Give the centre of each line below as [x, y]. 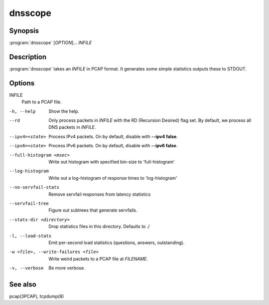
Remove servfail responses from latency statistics [100, 194]
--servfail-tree [29, 203]
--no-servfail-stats [34, 187]
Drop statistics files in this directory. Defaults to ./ [99, 227]
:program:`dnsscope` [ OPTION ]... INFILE [51, 43]
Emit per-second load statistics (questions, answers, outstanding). [117, 243]
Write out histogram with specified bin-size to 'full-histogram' [112, 162]
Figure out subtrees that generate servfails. [93, 210]
